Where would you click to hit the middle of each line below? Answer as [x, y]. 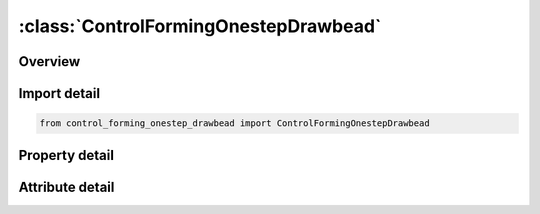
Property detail [66, 155]
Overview [49, 61]
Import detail [59, 93]
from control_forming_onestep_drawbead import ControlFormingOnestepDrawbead [234, 123]
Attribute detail [66, 186]
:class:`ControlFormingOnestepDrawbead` [200, 26]
